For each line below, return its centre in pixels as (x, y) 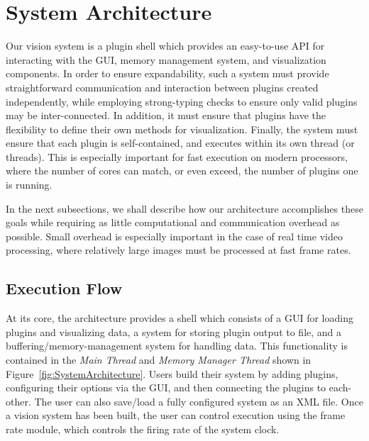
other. (18, 401)
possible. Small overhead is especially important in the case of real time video (174, 236)
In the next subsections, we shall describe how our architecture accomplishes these (184, 208)
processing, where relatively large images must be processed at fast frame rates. (178, 250)
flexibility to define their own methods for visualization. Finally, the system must (182, 129)
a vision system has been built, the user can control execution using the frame (176, 415)
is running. (29, 185)
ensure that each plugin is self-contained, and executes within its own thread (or (180, 143)
